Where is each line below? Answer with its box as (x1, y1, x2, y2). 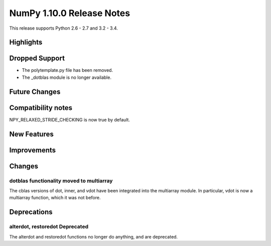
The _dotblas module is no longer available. (22, 74, 111, 80)
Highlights (9, 38, 43, 47)
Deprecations (9, 208, 53, 216)
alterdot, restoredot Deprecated (9, 223, 89, 230)
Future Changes (9, 87, 61, 96)
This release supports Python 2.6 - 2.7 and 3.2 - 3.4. (9, 25, 118, 31)
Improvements (9, 146, 56, 154)
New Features (9, 130, 54, 138)
